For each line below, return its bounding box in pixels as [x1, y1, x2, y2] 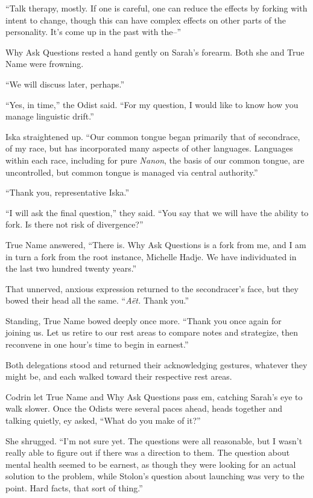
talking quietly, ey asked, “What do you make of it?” [5, 414, 201, 427]
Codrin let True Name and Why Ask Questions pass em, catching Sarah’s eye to [5, 390, 303, 403]
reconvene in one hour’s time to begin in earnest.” [5, 338, 189, 351]
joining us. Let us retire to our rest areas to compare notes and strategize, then [5, 326, 299, 339]
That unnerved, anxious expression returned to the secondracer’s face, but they [5, 282, 299, 295]
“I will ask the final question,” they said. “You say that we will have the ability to [5, 206, 309, 219]
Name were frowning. [5, 57, 84, 70]
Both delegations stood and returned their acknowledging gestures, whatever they [5, 358, 308, 371]
